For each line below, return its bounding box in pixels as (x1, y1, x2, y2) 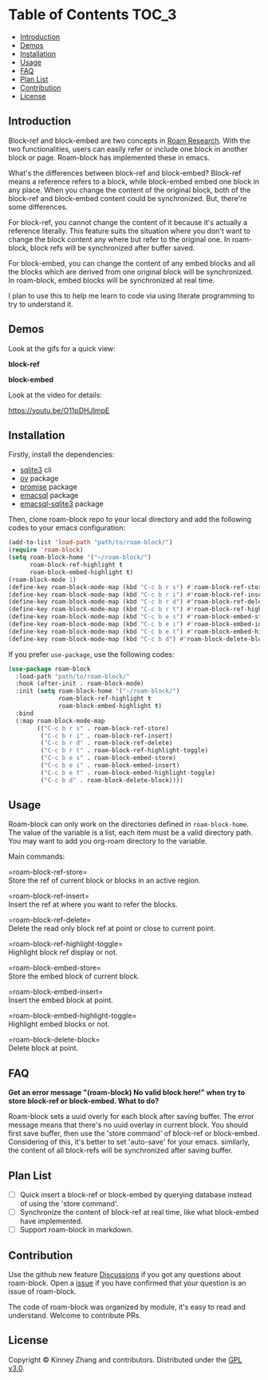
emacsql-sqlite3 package (19, 499, 104, 508)
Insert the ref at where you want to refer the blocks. (8, 900, 178, 909)
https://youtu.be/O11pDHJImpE (8, 405, 110, 415)
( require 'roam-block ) (8, 546, 84, 554)
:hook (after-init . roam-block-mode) (15, 680, 145, 688)
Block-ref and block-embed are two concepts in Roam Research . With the (8, 136, 251, 145)
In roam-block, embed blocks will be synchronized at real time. (8, 275, 215, 285)
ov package (19, 473, 59, 484)
